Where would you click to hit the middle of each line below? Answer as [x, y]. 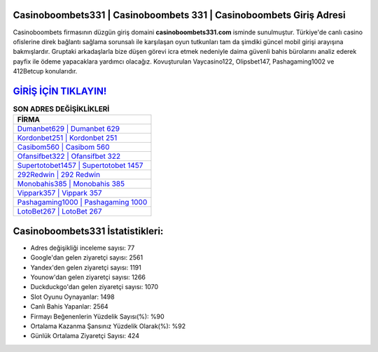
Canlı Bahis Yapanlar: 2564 [69, 307]
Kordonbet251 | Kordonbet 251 [67, 138]
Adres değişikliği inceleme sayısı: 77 [83, 248]
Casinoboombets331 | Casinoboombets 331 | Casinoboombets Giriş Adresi [179, 15]
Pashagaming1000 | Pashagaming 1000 [82, 202]
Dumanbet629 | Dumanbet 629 [69, 129]
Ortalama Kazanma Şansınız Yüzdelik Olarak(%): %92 [108, 326]
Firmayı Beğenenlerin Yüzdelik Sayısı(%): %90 [97, 316]
